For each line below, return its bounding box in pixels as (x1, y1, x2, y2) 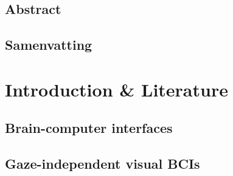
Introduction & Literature (5, 76, 228, 101)
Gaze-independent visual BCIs (5, 154, 200, 173)
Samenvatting (5, 35, 92, 54)
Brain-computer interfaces (5, 118, 173, 137)
